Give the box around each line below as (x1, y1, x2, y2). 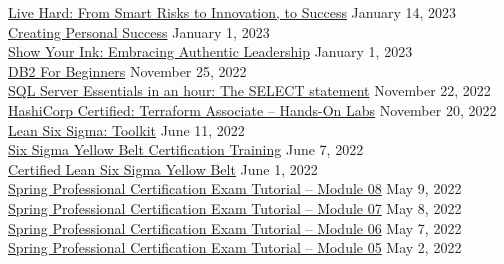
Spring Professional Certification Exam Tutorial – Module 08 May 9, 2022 (8, 178, 462, 199)
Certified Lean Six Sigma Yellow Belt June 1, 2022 (8, 158, 318, 179)
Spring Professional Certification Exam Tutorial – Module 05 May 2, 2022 (8, 237, 462, 258)
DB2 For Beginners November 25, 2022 (8, 60, 247, 81)
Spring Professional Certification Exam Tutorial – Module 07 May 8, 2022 (8, 197, 462, 218)
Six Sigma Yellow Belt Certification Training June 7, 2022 (8, 139, 364, 160)
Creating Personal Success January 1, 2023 (8, 21, 270, 42)
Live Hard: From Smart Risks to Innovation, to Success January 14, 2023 (8, 2, 457, 22)
